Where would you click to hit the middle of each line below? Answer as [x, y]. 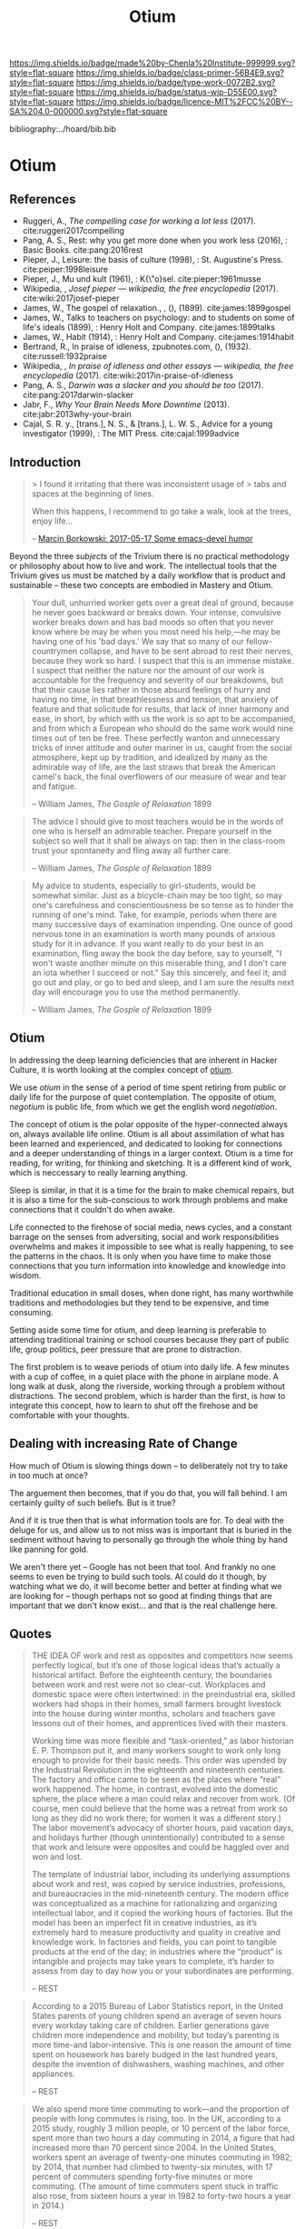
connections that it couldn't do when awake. [92, 1209]
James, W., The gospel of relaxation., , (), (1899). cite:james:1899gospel [157, 308]
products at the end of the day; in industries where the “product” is [157, 1952]
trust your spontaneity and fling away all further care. [131, 850]
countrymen [54, 651]
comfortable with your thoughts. [69, 1414]
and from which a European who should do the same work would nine [162, 728]
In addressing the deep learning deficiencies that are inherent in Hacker [144, 1060]
